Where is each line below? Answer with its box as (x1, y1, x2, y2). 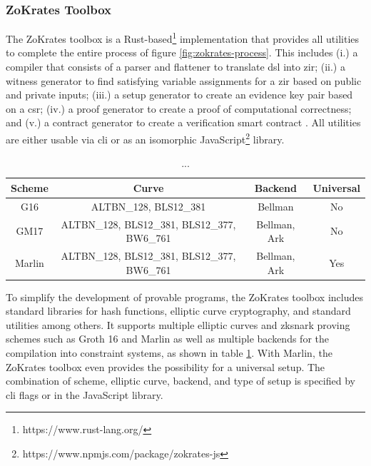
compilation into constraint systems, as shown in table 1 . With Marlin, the (6, 345, 332, 360)
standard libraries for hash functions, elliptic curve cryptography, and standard (6, 303, 351, 318)
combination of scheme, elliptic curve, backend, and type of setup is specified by (6, 373, 355, 388)
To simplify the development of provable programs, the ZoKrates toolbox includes (6, 289, 363, 304)
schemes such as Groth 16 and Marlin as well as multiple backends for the (6, 331, 329, 346)
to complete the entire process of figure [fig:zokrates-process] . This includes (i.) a (6, 45, 358, 60)
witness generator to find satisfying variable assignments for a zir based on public (6, 73, 362, 88)
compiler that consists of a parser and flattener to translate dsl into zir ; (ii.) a (6, 59, 345, 74)
